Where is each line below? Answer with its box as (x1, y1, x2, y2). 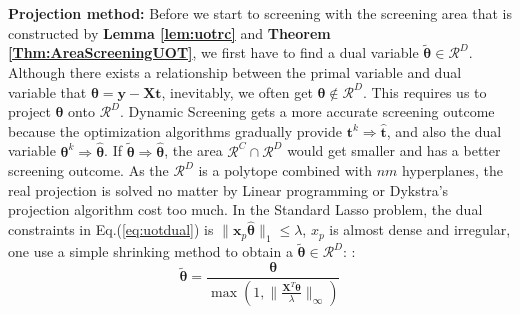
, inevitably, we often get (161, 81, 313, 102)
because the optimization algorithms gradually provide (8, 120, 342, 141)
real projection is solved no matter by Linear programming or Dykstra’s (8, 179, 449, 200)
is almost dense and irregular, (329, 219, 511, 240)
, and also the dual (386, 120, 502, 141)
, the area (164, 140, 223, 161)
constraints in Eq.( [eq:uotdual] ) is (8, 219, 214, 240)
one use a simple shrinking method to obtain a (8, 241, 293, 262)
